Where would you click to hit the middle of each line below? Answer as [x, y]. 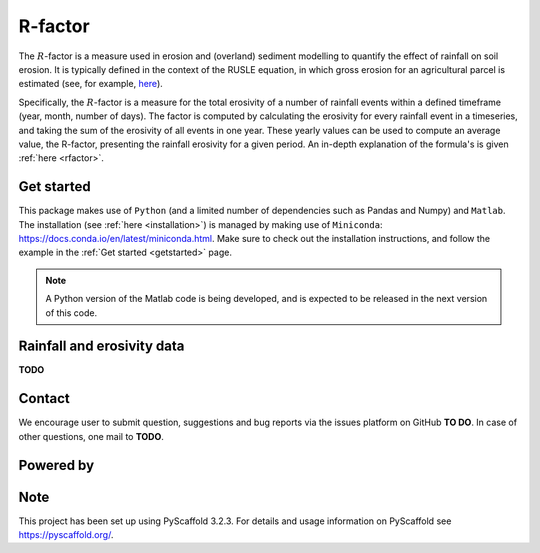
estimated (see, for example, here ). [91, 84]
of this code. [71, 312]
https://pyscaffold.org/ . [66, 535]
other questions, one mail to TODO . [91, 436]
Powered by [56, 465]
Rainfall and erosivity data [101, 346]
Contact [44, 398]
